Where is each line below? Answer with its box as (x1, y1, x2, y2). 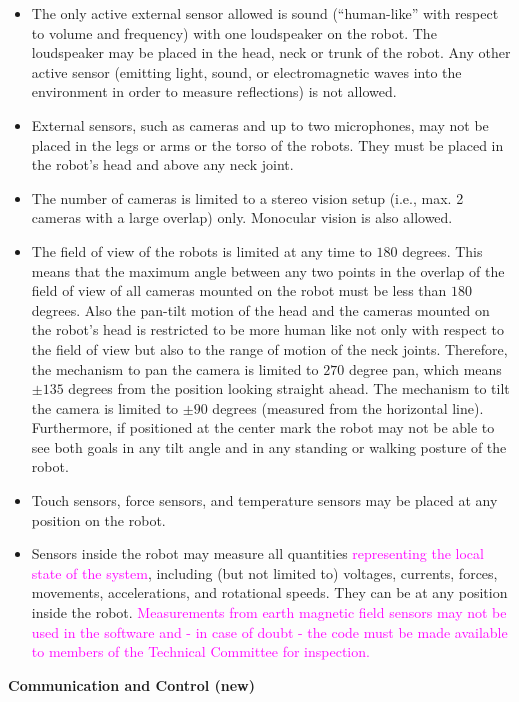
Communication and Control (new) (8, 674, 255, 695)
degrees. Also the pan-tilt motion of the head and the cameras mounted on (31, 299, 490, 320)
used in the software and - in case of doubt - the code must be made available (31, 621, 508, 642)
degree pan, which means (348, 358, 502, 379)
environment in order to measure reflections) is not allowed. (31, 81, 397, 102)
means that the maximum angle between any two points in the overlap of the (31, 260, 505, 281)
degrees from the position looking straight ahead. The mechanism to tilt (68, 378, 510, 399)
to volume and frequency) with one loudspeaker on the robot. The (31, 22, 437, 43)
